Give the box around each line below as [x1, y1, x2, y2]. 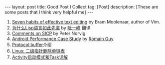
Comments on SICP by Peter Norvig [11, 30, 86, 36]
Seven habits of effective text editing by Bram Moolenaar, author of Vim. [11, 19, 161, 24]
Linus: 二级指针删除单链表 [11, 48, 65, 53]
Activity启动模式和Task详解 [11, 54, 68, 60]
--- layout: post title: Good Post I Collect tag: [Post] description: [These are [4, 4, 159, 9]
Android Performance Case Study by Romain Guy [11, 36, 114, 41]
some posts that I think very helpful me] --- [4, 9, 94, 15]
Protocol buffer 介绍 [11, 41, 52, 47]
